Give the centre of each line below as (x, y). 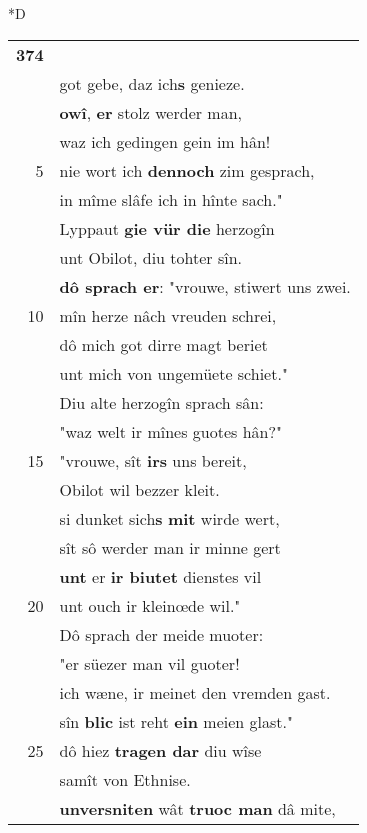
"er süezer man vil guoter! (149, 663)
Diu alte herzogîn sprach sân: (161, 402)
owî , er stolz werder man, (151, 112)
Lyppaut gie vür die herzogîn (167, 228)
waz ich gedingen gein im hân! (165, 141)
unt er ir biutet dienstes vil (160, 576)
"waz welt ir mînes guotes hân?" (170, 431)
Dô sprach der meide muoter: (161, 634)
